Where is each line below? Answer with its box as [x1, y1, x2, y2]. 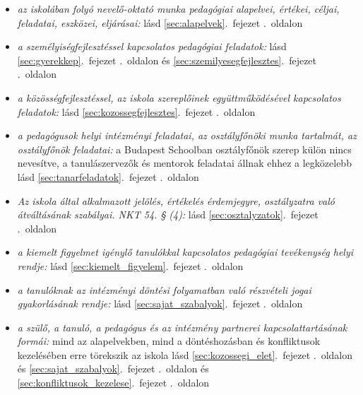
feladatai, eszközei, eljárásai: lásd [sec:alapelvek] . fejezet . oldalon [17, 15, 303, 30]
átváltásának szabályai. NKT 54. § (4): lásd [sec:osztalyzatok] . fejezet [17, 207, 319, 222]
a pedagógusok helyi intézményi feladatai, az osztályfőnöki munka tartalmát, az [17, 128, 357, 143]
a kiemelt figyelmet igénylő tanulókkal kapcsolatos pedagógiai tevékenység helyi [17, 244, 354, 259]
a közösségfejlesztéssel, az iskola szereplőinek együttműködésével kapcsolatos [17, 90, 341, 105]
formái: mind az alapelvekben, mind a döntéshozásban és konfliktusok [17, 334, 321, 348]
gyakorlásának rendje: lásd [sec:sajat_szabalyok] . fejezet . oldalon [17, 296, 303, 311]
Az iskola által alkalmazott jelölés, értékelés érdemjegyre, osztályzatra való [17, 193, 335, 208]
